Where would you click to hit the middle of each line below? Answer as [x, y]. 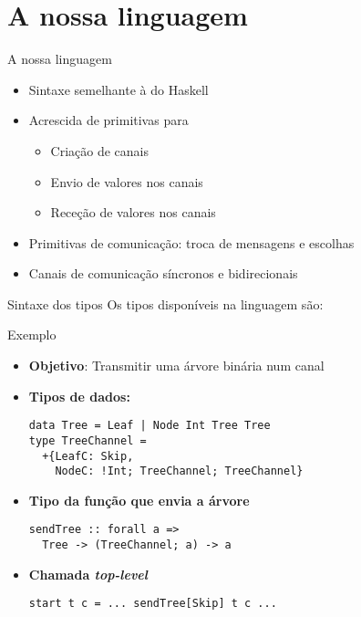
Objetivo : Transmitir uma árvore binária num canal [176, 366]
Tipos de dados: [79, 396]
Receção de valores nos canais [133, 212]
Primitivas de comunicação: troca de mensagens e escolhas [191, 242]
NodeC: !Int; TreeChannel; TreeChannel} [179, 471]
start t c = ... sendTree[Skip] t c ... [153, 604]
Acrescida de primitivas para [108, 120]
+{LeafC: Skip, [88, 456]
